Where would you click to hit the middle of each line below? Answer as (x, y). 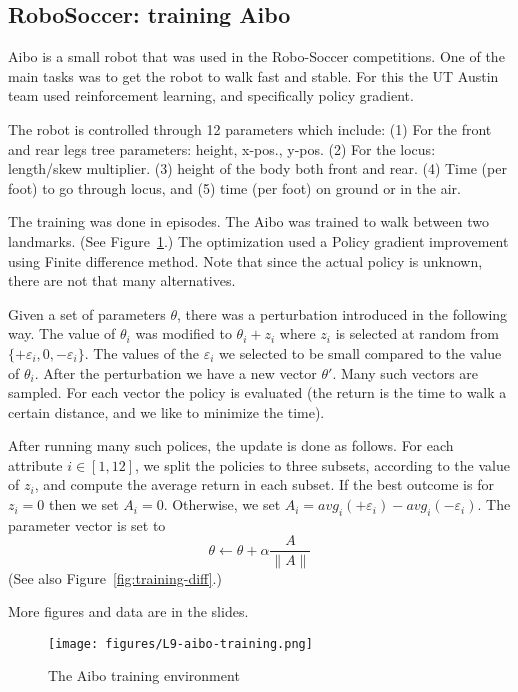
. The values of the (142, 352)
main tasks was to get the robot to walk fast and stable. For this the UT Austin (253, 75)
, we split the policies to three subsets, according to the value (322, 464)
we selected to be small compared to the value (360, 352)
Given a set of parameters (87, 313)
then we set (84, 504)
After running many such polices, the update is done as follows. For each (231, 445)
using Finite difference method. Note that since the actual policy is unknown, (245, 260)
